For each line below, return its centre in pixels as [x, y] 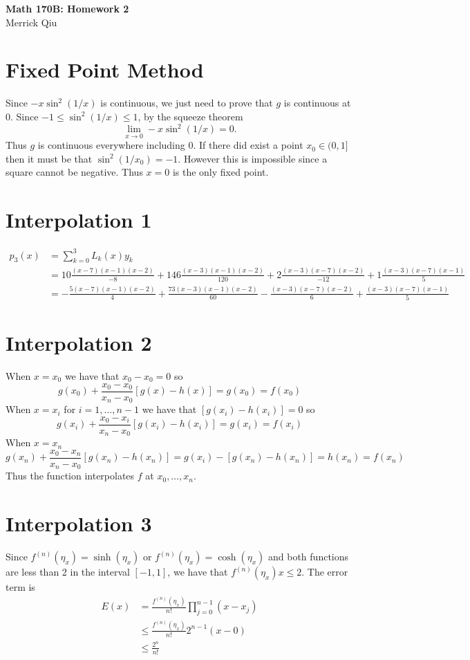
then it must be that [49, 158]
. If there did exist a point [248, 145]
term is [20, 587]
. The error [325, 571]
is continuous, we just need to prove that [187, 103]
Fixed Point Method [105, 70]
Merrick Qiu [31, 22]
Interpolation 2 [79, 343]
